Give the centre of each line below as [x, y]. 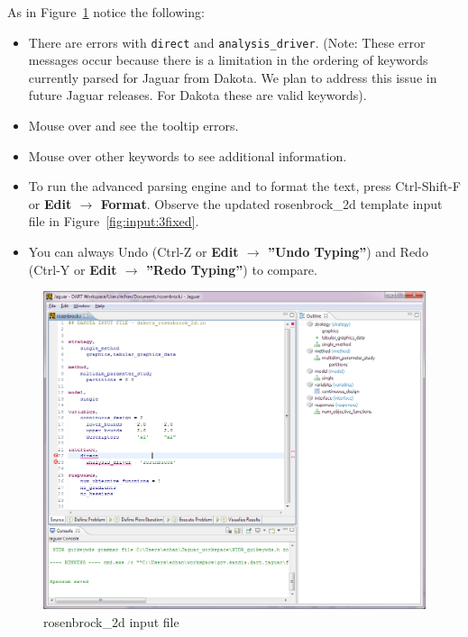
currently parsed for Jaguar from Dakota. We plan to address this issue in [233, 77]
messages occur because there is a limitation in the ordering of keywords [228, 60]
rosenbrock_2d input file [111, 621]
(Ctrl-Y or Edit [73, 269]
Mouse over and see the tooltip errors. [133, 126]
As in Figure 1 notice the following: [106, 12]
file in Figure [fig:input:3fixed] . [114, 221]
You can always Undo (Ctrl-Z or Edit [133, 251]
